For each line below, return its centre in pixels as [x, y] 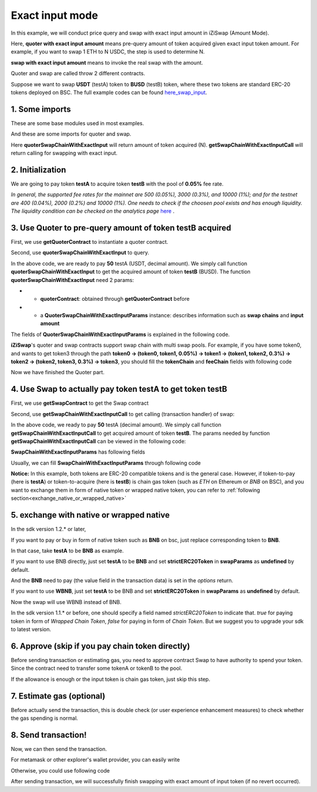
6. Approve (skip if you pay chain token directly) [100, 646]
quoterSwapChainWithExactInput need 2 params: [72, 280]
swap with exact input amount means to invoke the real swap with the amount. [107, 62]
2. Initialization [38, 170]
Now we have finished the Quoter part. [58, 372]
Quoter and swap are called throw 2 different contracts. [78, 73]
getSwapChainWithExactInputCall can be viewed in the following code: [98, 441]
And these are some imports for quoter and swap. [71, 134]
